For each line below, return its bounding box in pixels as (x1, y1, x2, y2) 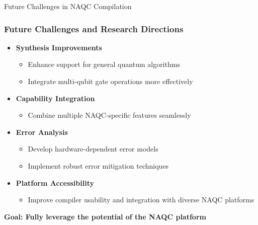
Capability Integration (16, 93, 95, 103)
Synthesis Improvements (16, 42, 102, 52)
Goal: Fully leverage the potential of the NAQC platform (4, 211, 206, 221)
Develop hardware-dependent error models (28, 143, 158, 154)
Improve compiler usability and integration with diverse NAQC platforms (28, 194, 254, 205)
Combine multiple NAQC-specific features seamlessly (28, 110, 191, 120)
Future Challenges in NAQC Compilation (4, 1, 132, 11)
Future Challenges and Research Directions (4, 22, 184, 35)
